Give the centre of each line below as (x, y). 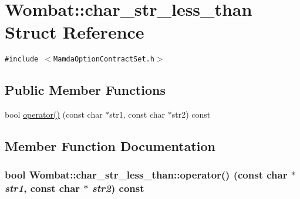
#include (22, 59)
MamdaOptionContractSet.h (104, 59)
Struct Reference (75, 32)
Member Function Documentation (110, 146)
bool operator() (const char (54, 114)
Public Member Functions (85, 90)
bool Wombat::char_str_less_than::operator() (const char (146, 175)
